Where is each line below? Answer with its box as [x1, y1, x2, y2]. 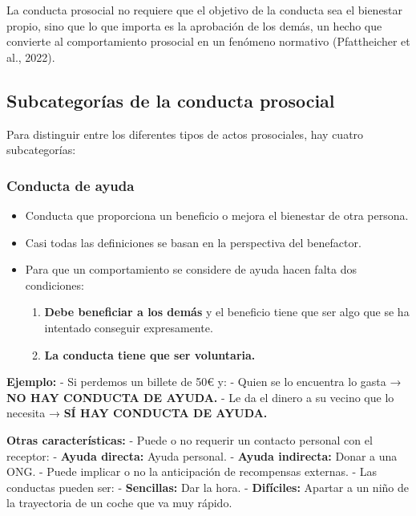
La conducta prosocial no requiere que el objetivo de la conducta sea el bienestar [6, 2, 403, 18]
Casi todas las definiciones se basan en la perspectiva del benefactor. [25, 234, 361, 250]
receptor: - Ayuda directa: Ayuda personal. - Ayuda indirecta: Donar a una [6, 447, 398, 464]
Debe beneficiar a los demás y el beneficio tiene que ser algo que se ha [44, 303, 410, 320]
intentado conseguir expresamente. [44, 319, 213, 335]
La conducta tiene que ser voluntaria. [44, 346, 256, 363]
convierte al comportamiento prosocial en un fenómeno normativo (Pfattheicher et [6, 33, 410, 50]
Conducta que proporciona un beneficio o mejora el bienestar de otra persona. [25, 206, 409, 223]
